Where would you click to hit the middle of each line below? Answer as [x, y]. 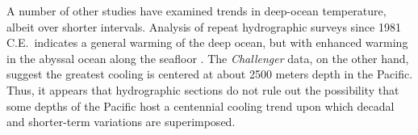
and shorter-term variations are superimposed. [121, 122]
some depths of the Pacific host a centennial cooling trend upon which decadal [201, 105]
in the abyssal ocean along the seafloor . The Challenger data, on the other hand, [208, 58]
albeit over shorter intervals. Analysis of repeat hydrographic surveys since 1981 [204, 26]
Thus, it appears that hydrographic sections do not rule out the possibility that [203, 89]
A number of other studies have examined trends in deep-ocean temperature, [196, 11]
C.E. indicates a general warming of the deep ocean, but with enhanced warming [207, 42]
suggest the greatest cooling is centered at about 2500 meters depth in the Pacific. [210, 74]
